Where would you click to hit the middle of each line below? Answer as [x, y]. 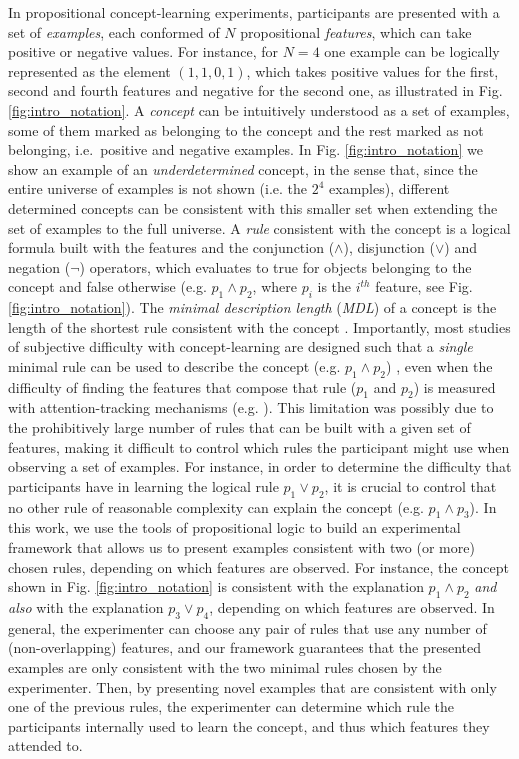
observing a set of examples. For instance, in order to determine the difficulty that [260, 466]
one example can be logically [412, 51]
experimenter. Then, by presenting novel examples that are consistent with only [252, 686]
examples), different [389, 188]
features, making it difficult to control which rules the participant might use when [259, 446]
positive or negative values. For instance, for [143, 51]
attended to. [45, 745]
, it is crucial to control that [410, 485]
